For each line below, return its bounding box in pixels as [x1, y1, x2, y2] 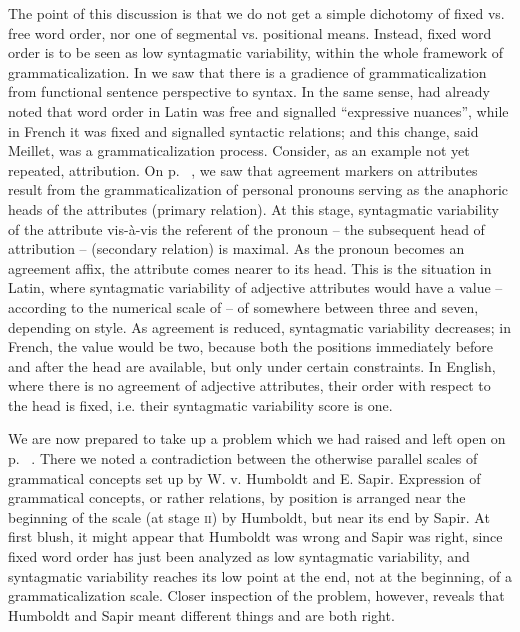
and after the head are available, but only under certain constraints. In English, [8, 355, 496, 376]
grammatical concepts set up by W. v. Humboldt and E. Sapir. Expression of [8, 467, 481, 488]
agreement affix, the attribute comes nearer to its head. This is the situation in [8, 257, 492, 278]
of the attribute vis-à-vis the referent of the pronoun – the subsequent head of [8, 218, 485, 239]
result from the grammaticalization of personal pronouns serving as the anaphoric [8, 179, 509, 200]
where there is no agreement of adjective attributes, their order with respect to [8, 375, 491, 396]
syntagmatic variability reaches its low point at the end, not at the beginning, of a [8, 565, 512, 586]
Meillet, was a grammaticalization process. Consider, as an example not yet [8, 140, 470, 161]
